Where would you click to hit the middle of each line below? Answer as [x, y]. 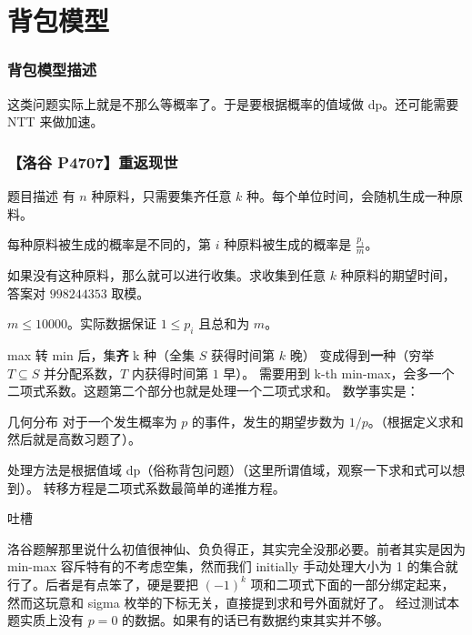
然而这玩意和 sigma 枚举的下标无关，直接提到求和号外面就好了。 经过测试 [227, 602]
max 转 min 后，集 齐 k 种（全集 [101, 355]
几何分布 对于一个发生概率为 [92, 421]
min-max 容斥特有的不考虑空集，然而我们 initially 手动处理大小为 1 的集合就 [233, 566]
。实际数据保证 [111, 323]
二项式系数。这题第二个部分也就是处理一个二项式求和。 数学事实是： [213, 391]
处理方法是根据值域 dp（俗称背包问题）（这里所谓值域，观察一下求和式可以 [230, 469]
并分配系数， [82, 373]
